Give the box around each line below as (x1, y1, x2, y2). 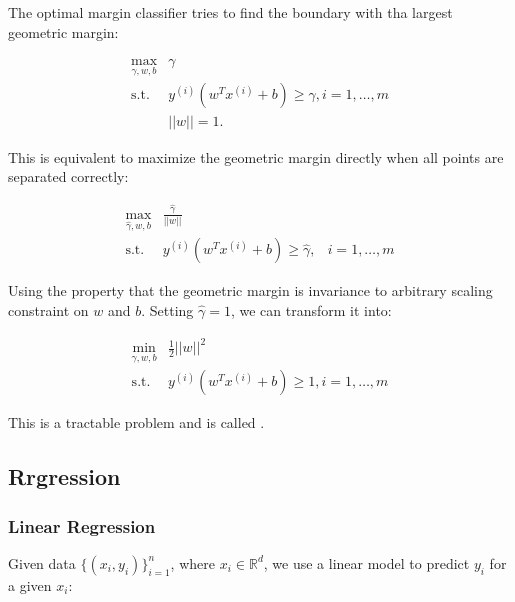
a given (8, 574, 52, 595)
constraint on (8, 300, 89, 320)
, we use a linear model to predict (263, 552, 470, 573)
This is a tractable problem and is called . (8, 412, 265, 433)
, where (170, 552, 215, 573)
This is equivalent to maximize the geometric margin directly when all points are (8, 146, 504, 167)
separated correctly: (8, 166, 129, 187)
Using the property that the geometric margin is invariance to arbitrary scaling (8, 280, 493, 301)
